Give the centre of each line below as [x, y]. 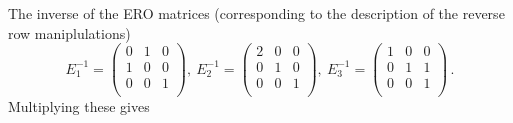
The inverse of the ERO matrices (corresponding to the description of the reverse [256, 13]
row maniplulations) [69, 32]
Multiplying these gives [79, 106]
